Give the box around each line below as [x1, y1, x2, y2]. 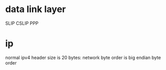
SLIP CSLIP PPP [5, 20, 39, 26]
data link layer [5, 4, 66, 15]
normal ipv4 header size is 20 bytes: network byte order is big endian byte [5, 54, 161, 60]
